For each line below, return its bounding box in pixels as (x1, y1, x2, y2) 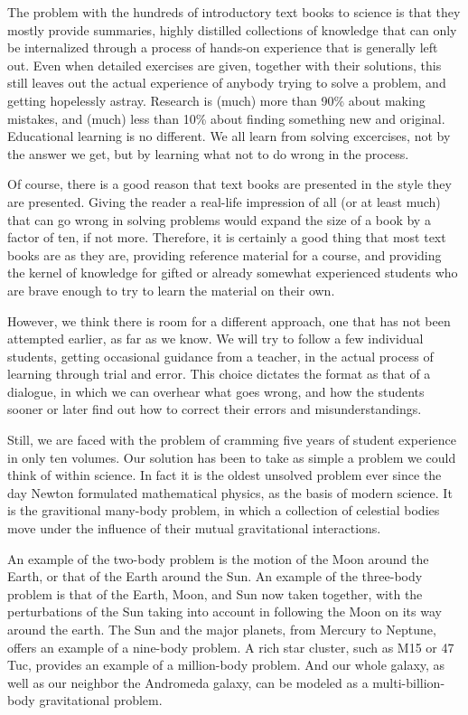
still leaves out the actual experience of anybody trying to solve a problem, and (7, 73, 446, 92)
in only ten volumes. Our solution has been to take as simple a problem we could (7, 447, 456, 466)
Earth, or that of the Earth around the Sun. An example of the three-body (7, 567, 423, 586)
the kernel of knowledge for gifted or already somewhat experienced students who (7, 263, 458, 282)
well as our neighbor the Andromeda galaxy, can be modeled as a (7, 673, 369, 691)
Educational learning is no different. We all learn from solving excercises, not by (7, 127, 451, 146)
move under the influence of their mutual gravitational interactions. (7, 519, 381, 538)
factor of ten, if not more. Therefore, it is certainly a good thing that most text (7, 228, 446, 247)
